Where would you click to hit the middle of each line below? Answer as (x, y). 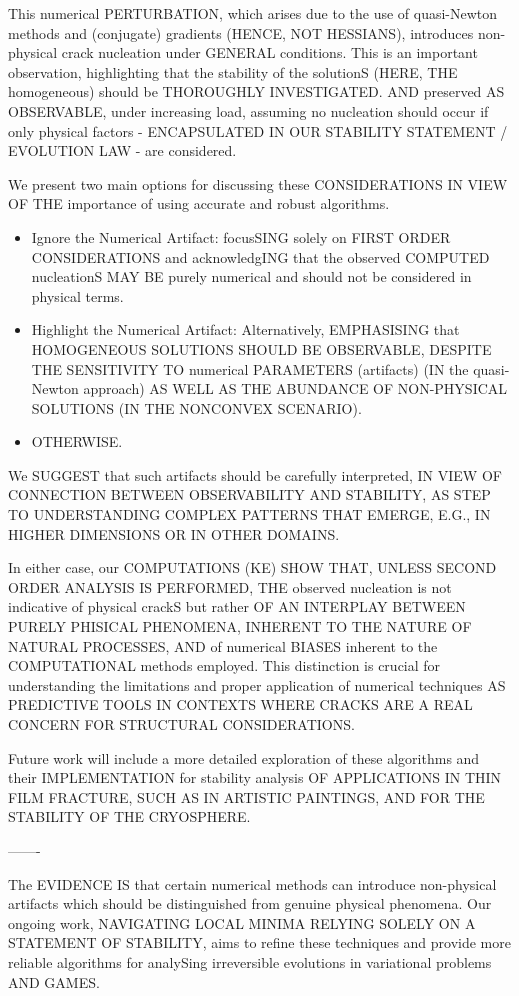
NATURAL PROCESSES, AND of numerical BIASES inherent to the (223, 645)
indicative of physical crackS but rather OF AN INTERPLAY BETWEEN (237, 606)
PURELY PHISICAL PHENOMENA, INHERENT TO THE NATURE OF (240, 626)
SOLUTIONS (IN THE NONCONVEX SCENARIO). (196, 407)
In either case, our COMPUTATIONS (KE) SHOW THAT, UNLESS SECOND (252, 567)
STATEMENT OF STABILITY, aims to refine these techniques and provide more (259, 942)
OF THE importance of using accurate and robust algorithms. (199, 203)
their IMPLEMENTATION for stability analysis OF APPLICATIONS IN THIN (255, 777)
